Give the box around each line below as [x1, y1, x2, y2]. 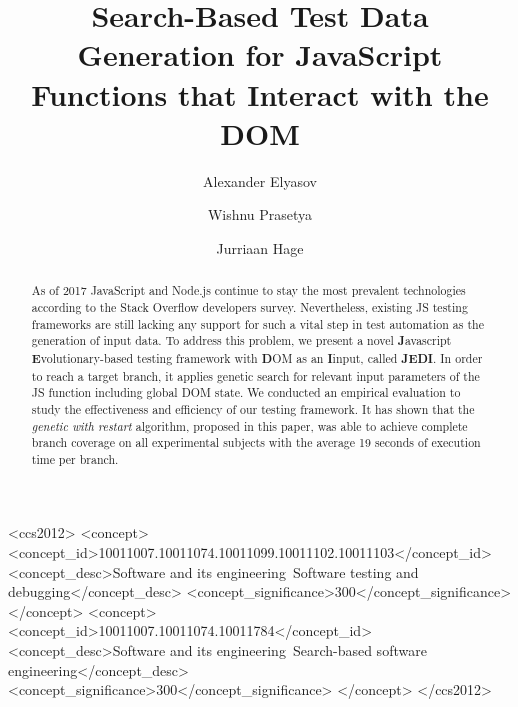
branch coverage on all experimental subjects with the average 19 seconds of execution [31, 434, 481, 451]
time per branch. [31, 450, 119, 467]
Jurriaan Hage [216, 237, 304, 258]
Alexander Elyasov [203, 170, 317, 191]
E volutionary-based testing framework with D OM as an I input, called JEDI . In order [31, 349, 483, 367]
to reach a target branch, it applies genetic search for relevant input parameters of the [31, 367, 480, 384]
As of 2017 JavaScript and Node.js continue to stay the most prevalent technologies [31, 282, 466, 299]
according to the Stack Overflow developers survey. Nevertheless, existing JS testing [31, 298, 468, 315]
